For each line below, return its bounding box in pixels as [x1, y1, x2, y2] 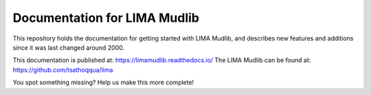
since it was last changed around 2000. [12, 43, 125, 51]
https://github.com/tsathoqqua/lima [12, 66, 113, 74]
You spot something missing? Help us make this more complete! [12, 79, 194, 87]
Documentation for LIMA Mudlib [12, 10, 199, 25]
